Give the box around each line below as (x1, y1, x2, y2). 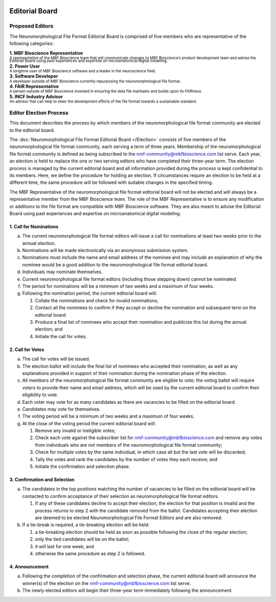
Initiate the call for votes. (35, 333, 87, 339)
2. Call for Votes (9, 346, 44, 352)
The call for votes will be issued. (22, 356, 90, 362)
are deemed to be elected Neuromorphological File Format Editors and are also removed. (35, 514, 222, 521)
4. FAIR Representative (9, 84, 59, 90)
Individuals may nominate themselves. (22, 269, 103, 275)
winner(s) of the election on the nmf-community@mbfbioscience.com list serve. (22, 580, 191, 586)
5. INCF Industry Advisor (9, 93, 63, 99)
